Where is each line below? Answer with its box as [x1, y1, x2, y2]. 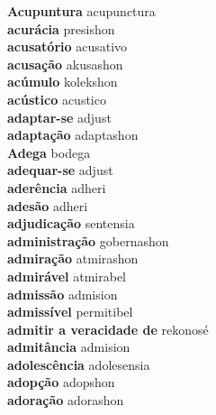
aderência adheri [7, 178, 106, 197]
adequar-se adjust [7, 161, 113, 180]
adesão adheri [7, 196, 88, 215]
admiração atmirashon [7, 249, 139, 268]
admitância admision [7, 337, 130, 356]
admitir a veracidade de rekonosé [7, 319, 209, 338]
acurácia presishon [7, 19, 115, 38]
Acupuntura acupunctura [7, 2, 156, 20]
